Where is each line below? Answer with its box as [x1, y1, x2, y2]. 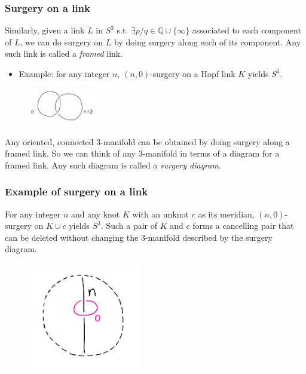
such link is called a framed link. [5, 47, 123, 60]
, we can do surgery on [20, 35, 103, 48]
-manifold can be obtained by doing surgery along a [100, 135, 290, 148]
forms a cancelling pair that [192, 219, 294, 232]
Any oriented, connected [5, 135, 94, 148]
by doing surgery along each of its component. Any [114, 35, 301, 48]
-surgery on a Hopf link [150, 68, 235, 79]
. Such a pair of [100, 219, 157, 232]
